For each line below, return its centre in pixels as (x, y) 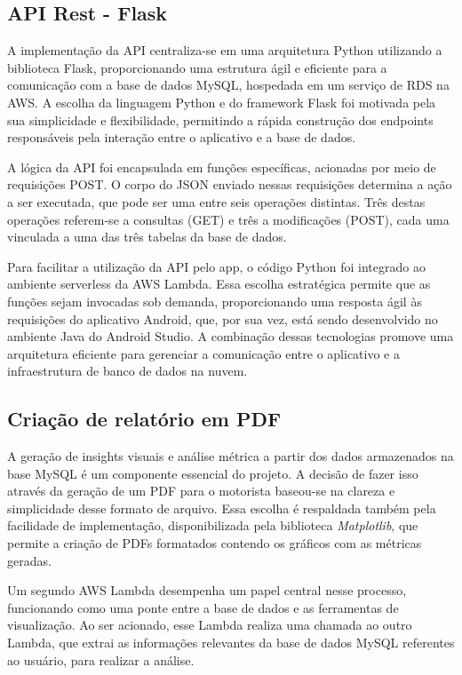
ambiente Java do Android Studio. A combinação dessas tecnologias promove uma (231, 336)
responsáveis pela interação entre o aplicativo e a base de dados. (182, 137)
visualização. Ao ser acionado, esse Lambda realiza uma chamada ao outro (210, 625)
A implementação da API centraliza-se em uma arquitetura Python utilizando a (225, 50)
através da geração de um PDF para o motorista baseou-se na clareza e (201, 491)
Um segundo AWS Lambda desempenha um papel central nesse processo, (207, 590)
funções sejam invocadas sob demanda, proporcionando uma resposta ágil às (215, 301)
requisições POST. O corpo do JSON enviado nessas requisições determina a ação (230, 184)
